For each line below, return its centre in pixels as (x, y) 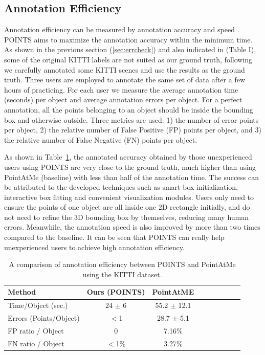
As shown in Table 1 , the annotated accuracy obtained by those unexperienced (128, 157)
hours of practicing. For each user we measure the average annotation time (121, 89)
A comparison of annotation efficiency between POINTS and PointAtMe (122, 264)
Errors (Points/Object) (44, 318)
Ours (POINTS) (116, 292)
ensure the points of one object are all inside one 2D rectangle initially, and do (127, 207)
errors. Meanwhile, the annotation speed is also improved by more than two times (132, 227)
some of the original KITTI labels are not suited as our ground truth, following (128, 59)
